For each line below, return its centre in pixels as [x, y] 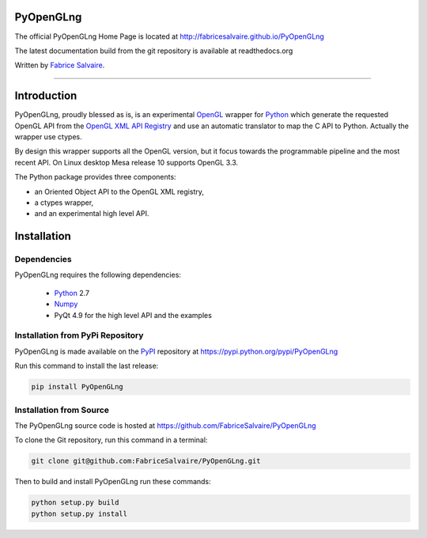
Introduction [46, 96]
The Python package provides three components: [96, 177]
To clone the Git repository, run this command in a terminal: [111, 440]
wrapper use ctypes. [48, 136]
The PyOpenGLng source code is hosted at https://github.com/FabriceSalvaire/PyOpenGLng [165, 425]
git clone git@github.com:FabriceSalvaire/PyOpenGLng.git [146, 461]
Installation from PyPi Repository [79, 335]
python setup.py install [79, 513]
